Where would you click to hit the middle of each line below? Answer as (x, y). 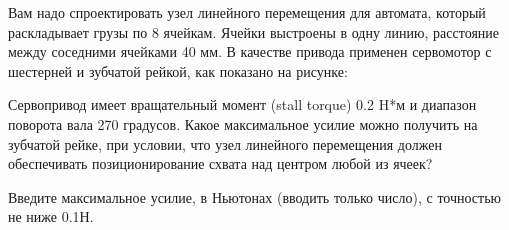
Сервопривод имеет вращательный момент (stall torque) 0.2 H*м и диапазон (242, 104)
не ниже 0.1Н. (51, 216)
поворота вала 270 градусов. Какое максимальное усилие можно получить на (243, 123)
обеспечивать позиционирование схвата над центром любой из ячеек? (220, 163)
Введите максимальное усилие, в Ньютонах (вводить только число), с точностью (255, 196)
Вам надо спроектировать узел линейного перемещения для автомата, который (247, 12)
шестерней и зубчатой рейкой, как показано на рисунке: (178, 70)
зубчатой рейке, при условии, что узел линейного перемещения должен (225, 143)
